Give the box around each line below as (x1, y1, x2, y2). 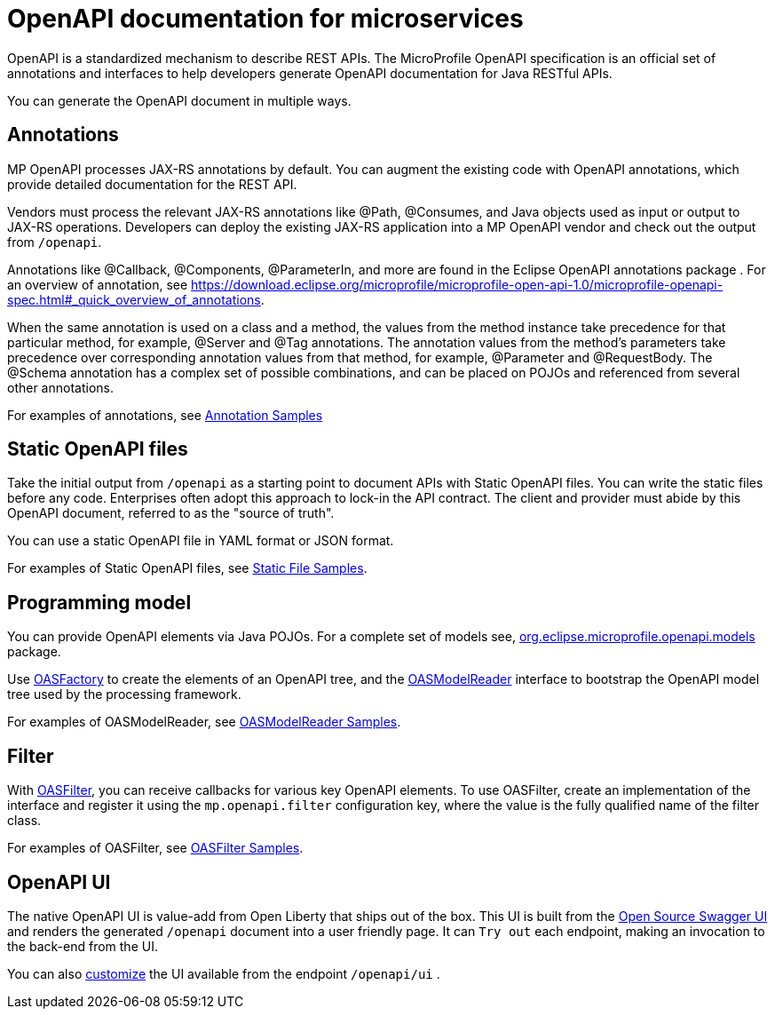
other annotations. (7, 379, 114, 395)
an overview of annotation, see (7, 276, 188, 292)
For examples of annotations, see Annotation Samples (7, 407, 323, 423)
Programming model (7, 591, 192, 614)
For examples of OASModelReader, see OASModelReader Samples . (7, 714, 401, 730)
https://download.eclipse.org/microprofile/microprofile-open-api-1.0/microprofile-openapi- (191, 276, 724, 292)
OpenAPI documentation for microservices (7, 4, 524, 34)
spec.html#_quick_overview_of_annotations (7, 291, 261, 307)
